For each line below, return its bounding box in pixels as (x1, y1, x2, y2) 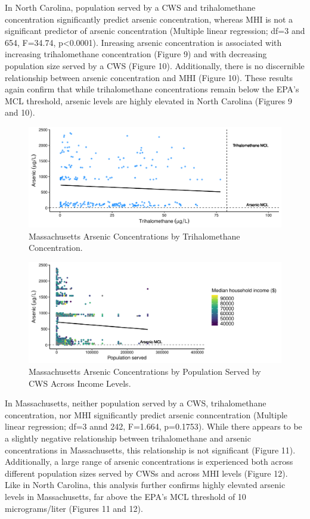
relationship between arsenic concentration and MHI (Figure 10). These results (5, 71, 293, 83)
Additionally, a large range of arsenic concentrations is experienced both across (5, 455, 293, 468)
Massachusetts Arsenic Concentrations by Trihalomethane (29, 229, 240, 242)
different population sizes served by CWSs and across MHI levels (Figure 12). (5, 467, 288, 479)
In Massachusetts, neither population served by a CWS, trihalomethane (5, 397, 266, 409)
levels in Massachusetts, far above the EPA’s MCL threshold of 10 (5, 490, 246, 502)
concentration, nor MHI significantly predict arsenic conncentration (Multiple (5, 408, 288, 421)
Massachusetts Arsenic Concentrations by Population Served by (29, 365, 261, 377)
